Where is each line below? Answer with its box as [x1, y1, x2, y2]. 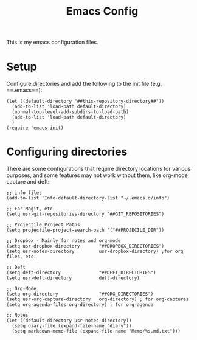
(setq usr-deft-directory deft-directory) [6, 275, 140, 281]
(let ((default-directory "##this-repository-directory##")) [6, 99, 165, 105]
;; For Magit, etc [6, 206, 53, 212]
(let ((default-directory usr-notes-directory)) [6, 317, 132, 324]
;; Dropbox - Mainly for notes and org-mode [6, 238, 121, 244]
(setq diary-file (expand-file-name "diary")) [12, 323, 132, 329]
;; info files [6, 190, 43, 196]
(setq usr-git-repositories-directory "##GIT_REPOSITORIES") [6, 211, 165, 217]
